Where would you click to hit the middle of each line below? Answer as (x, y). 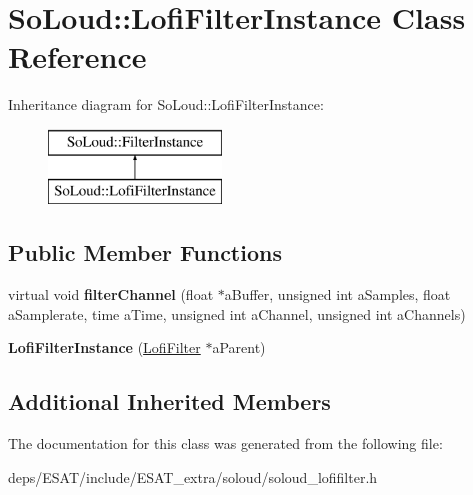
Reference (77, 56)
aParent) (239, 347)
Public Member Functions (145, 252)
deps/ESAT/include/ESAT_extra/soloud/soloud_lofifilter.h (193, 476)
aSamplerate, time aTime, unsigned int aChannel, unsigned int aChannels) (237, 313)
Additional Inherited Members (169, 401)
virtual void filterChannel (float (111, 294)
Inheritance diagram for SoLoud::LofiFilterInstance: (166, 104)
